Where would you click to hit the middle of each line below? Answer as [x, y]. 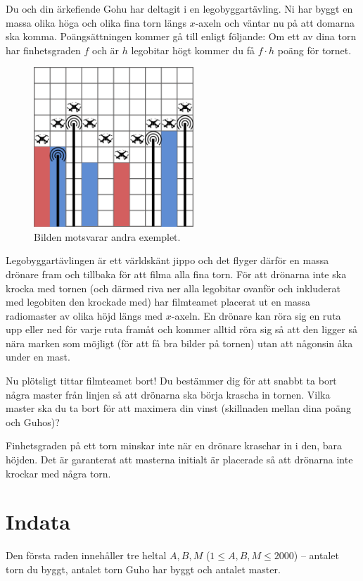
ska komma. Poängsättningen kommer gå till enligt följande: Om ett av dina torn [181, 36]
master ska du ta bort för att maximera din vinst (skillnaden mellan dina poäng [178, 408]
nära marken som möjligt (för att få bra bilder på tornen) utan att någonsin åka [179, 343]
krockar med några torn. [58, 473]
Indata [38, 521]
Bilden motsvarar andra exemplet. [107, 236]
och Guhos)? [33, 421]
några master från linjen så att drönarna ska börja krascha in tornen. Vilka [168, 394]
